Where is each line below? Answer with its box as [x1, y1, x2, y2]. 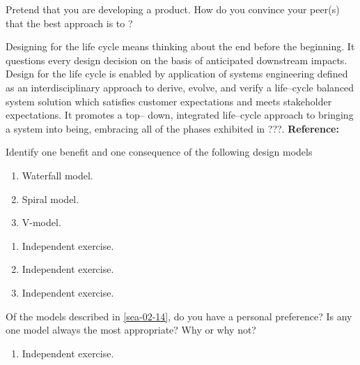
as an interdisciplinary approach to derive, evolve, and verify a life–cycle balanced [6, 80, 354, 94]
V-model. [22, 215, 61, 230]
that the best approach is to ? [6, 15, 133, 30]
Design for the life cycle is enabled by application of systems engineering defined [6, 66, 348, 81]
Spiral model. [22, 191, 79, 206]
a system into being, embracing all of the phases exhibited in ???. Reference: [6, 121, 339, 135]
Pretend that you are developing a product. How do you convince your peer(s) [6, 2, 340, 16]
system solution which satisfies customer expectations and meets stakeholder [6, 94, 332, 108]
